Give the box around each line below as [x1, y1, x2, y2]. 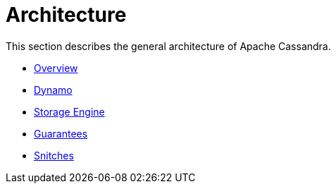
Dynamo [34, 83, 73, 96]
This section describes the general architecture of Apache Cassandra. [6, 39, 331, 52]
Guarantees [34, 127, 88, 140]
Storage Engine [34, 105, 105, 118]
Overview [34, 61, 78, 74]
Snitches [34, 149, 74, 161]
